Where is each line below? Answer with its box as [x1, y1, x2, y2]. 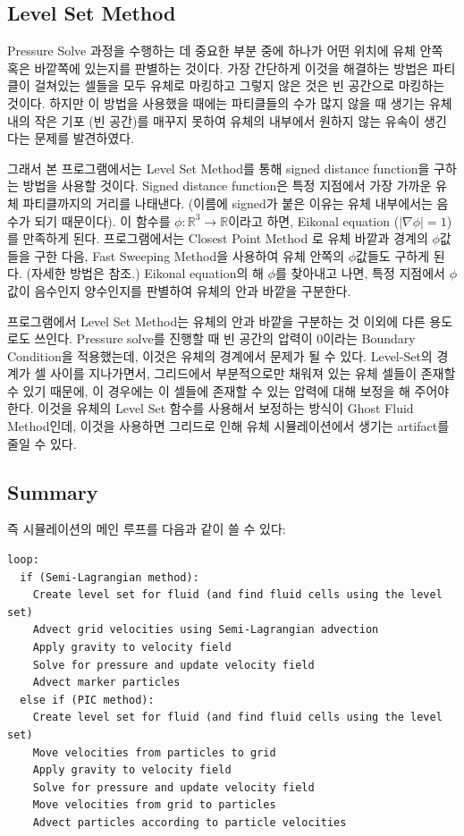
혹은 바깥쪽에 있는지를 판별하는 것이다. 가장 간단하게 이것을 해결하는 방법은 [7, 58, 428, 77]
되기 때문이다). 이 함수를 [34, 211, 171, 230]
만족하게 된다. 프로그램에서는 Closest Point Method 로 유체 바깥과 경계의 [22, 229, 428, 248]
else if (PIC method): [20, 693, 155, 706]
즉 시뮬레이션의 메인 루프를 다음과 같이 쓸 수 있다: [7, 519, 286, 538]
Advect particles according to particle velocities [32, 815, 347, 829]
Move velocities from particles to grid [32, 746, 276, 759]
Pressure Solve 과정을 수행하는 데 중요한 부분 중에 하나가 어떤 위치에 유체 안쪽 [7, 41, 443, 60]
